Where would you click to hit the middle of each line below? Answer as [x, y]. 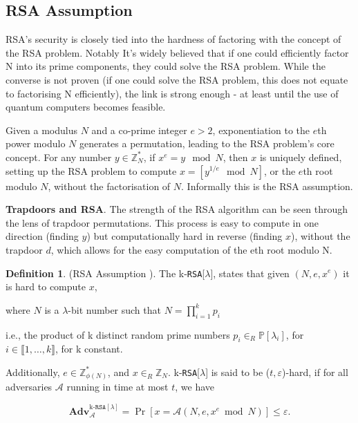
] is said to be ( [238, 372]
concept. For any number [59, 157]
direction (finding [42, 236]
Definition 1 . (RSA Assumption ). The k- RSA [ [105, 273]
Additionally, [33, 372]
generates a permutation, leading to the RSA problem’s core [207, 143]
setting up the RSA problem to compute [91, 170]
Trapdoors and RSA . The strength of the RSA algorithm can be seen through [177, 209]
